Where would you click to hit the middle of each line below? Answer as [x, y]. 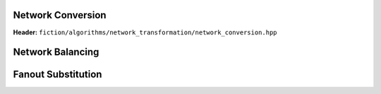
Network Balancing [56, 52]
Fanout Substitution [58, 75]
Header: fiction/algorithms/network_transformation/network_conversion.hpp [145, 32]
